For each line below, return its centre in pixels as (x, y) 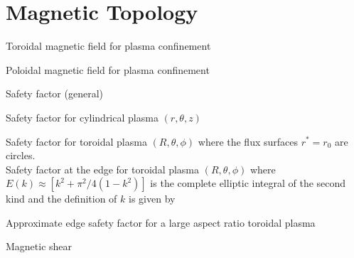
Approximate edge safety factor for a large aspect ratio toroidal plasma (161, 222)
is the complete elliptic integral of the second (248, 183)
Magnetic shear (39, 246)
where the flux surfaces (248, 141)
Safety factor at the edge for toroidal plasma (103, 169)
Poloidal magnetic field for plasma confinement (108, 69)
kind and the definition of (61, 199)
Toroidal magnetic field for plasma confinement (108, 46)
